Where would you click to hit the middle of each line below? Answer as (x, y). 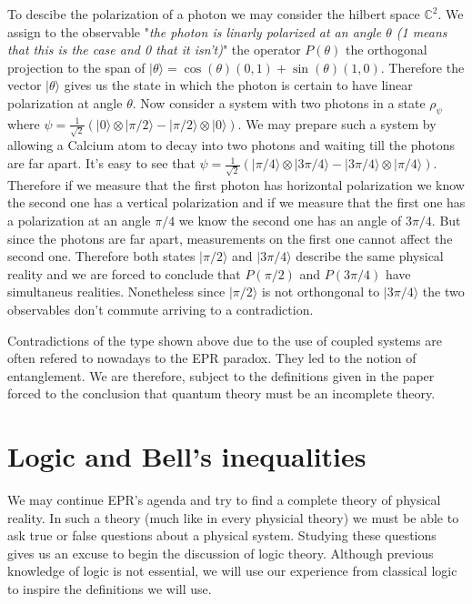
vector (25, 85)
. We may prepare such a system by (337, 123)
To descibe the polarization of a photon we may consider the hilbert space (214, 14)
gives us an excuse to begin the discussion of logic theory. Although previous (221, 553)
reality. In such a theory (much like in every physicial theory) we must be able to (233, 517)
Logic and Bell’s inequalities (187, 456)
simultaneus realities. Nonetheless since (116, 292)
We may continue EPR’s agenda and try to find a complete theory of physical (224, 500)
